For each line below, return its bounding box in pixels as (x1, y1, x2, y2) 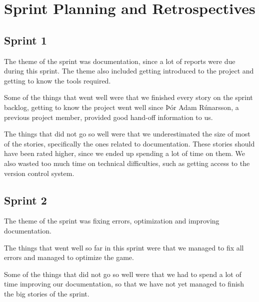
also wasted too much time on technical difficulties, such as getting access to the (4, 157, 250, 168)
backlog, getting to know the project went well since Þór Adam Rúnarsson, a (4, 101, 239, 112)
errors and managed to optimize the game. (4, 252, 134, 262)
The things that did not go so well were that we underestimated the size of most (4, 128, 250, 139)
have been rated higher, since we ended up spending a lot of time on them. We (4, 148, 245, 158)
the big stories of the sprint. (4, 288, 89, 298)
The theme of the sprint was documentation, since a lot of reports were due (4, 55, 235, 66)
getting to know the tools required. (4, 75, 111, 85)
